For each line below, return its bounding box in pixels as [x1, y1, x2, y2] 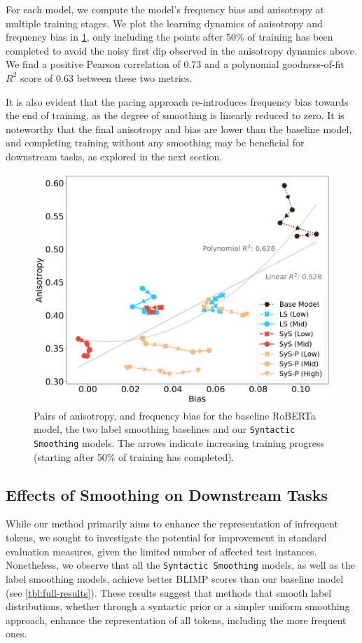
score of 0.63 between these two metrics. [20, 70, 193, 85]
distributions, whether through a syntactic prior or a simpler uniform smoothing [6, 599, 350, 614]
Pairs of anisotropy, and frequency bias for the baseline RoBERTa [34, 408, 316, 422]
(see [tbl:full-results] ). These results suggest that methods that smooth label [6, 585, 332, 600]
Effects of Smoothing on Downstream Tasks [6, 483, 328, 505]
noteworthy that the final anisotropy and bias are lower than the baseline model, [6, 121, 352, 136]
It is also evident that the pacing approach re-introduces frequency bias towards [6, 94, 349, 109]
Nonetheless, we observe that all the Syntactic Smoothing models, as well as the [6, 558, 355, 572]
